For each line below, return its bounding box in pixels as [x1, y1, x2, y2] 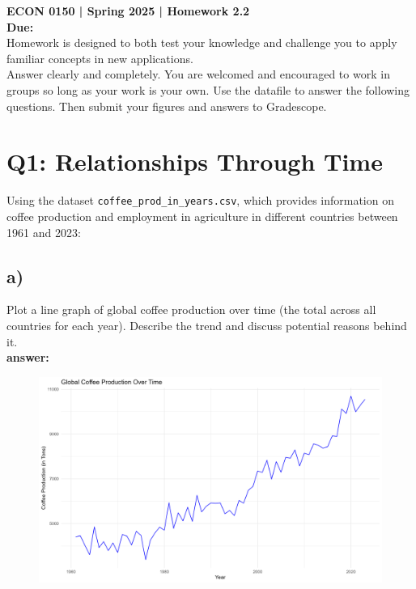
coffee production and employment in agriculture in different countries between [6, 207, 398, 224]
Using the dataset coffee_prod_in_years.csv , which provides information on [6, 192, 394, 209]
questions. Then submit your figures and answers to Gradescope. [6, 97, 327, 114]
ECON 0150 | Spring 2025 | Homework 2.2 [6, 2, 250, 19]
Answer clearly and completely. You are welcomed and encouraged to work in [6, 66, 390, 83]
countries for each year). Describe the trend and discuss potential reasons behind [6, 316, 407, 333]
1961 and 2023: [6, 223, 81, 240]
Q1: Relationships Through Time [6, 145, 383, 178]
